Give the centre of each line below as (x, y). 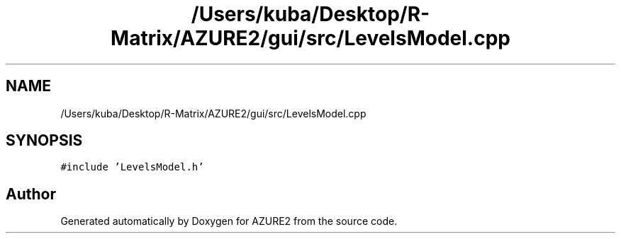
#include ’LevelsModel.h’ (132, 167)
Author (31, 194)
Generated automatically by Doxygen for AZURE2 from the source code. (229, 221)
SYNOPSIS (44, 141)
